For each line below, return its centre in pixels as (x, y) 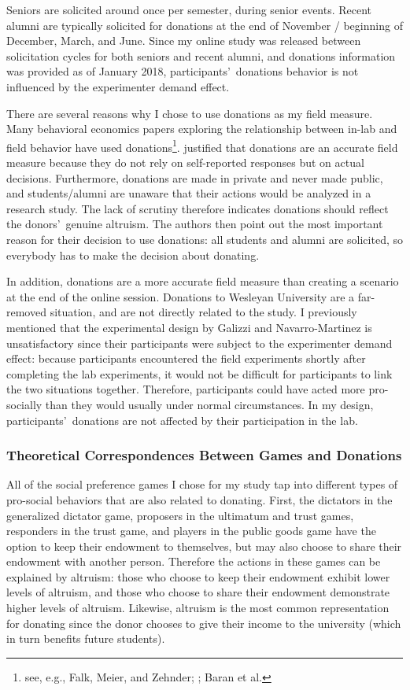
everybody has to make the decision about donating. (133, 255)
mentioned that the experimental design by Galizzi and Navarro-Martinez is (189, 327)
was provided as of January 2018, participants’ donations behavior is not (183, 71)
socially (24, 404)
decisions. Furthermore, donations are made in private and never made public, (195, 177)
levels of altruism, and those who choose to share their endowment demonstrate (198, 592)
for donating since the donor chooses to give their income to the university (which (204, 623)
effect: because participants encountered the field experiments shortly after (186, 358)
